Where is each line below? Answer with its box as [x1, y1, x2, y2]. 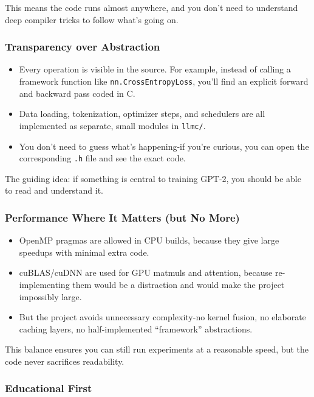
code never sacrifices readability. [5, 354, 125, 367]
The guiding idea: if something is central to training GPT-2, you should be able [5, 172, 301, 184]
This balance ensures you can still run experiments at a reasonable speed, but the [5, 343, 309, 356]
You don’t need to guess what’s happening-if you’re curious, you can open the [19, 139, 309, 152]
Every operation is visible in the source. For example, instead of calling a [19, 63, 291, 76]
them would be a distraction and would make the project [72, 278, 285, 290]
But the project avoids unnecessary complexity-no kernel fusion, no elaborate [19, 311, 306, 323]
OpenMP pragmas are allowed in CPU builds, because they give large [19, 234, 279, 247]
